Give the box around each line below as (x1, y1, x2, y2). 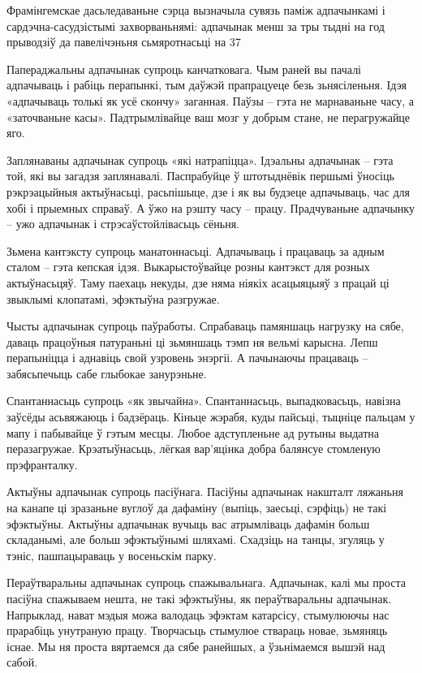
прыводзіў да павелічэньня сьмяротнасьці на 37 (6, 33, 241, 50)
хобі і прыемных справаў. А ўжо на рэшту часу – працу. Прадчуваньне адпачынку (6, 199, 415, 216)
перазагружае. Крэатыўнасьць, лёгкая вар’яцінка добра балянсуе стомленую (6, 440, 381, 457)
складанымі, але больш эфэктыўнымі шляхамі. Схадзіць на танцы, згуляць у (6, 531, 385, 548)
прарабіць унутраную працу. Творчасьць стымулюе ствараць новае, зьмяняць (6, 622, 388, 639)
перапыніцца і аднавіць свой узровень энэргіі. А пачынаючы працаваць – (6, 349, 368, 366)
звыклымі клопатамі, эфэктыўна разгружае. (6, 290, 220, 307)
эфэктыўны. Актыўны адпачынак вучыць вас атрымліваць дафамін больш (6, 515, 370, 532)
